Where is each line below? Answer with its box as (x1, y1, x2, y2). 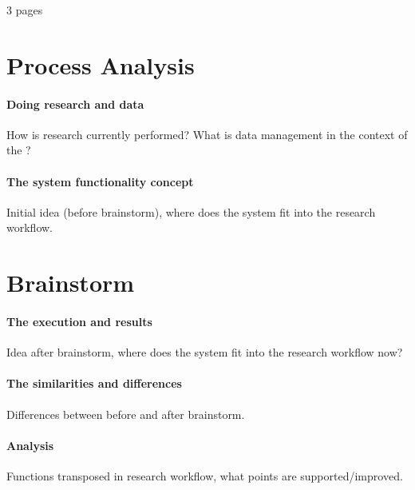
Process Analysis (6, 48, 195, 81)
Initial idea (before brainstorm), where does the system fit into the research (6, 203, 376, 220)
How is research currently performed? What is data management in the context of (6, 125, 408, 142)
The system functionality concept (6, 173, 194, 189)
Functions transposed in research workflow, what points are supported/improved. (6, 467, 403, 484)
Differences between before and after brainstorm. (6, 405, 245, 422)
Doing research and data (6, 95, 144, 112)
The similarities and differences (6, 375, 182, 392)
